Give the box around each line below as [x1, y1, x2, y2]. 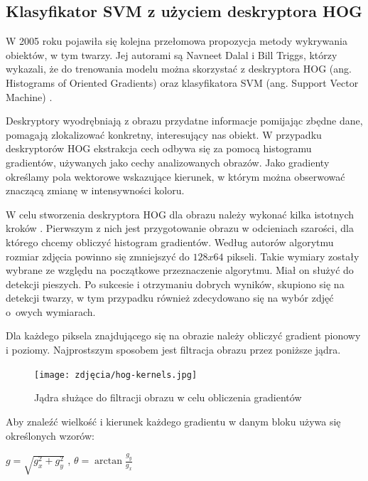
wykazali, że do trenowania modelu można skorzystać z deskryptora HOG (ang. [6, 61, 352, 76]
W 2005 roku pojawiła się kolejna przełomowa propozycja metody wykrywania [6, 33, 347, 48]
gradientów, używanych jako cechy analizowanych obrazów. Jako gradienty [6, 154, 330, 169]
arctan [94, 456, 122, 467]
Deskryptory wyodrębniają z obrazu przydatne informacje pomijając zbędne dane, [6, 113, 363, 128]
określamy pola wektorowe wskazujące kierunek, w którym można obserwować [6, 169, 345, 184]
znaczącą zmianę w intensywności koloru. [6, 183, 185, 198]
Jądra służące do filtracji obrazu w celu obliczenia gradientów [34, 390, 302, 405]
